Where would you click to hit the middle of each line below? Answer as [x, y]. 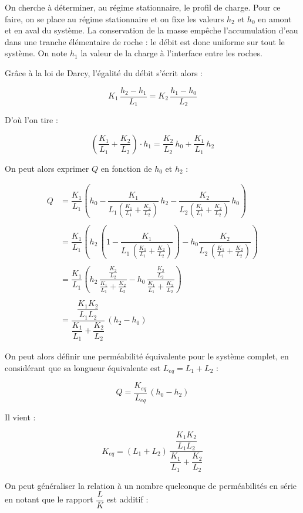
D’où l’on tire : [31, 120]
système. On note [36, 53]
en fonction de [126, 168]
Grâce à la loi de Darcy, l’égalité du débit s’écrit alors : [104, 72]
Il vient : [20, 417]
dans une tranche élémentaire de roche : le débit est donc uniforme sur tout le [145, 41]
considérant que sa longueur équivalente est [83, 367]
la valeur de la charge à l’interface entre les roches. [171, 53]
